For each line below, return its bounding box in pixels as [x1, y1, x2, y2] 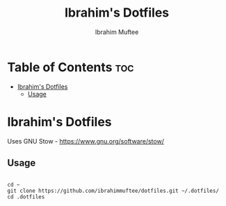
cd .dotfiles [7, 194, 45, 200]
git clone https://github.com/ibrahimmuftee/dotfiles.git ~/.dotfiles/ [7, 187, 219, 195]
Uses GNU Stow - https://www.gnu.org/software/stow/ [7, 137, 165, 145]
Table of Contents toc [7, 59, 134, 75]
